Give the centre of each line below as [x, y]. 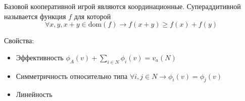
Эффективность [40, 57]
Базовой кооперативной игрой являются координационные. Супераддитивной [122, 6]
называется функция [35, 16]
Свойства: [19, 40]
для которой [92, 16]
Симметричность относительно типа [72, 76]
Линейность [34, 94]
